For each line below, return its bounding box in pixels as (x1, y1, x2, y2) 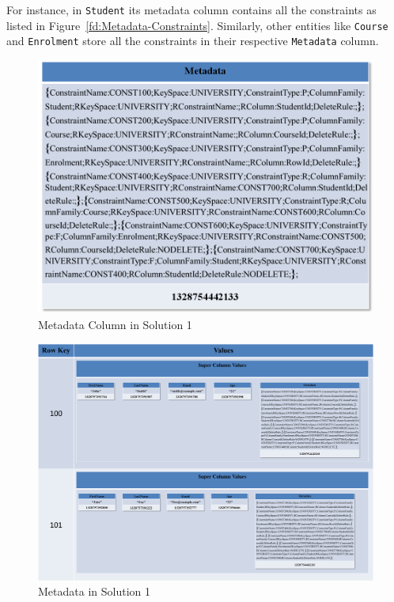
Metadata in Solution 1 (38, 583, 150, 600)
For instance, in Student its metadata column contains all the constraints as (6, 2, 377, 17)
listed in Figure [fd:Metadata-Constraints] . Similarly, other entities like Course (6, 17, 388, 33)
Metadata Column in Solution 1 (38, 316, 192, 332)
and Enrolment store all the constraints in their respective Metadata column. (6, 32, 379, 49)
